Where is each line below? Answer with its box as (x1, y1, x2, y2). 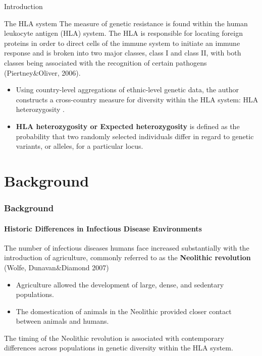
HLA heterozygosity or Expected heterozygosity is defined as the (16, 121, 240, 131)
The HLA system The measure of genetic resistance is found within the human (4, 18, 248, 28)
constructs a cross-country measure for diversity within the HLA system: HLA (16, 94, 258, 104)
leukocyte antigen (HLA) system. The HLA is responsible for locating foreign (4, 28, 243, 38)
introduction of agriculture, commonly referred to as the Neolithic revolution (4, 252, 251, 263)
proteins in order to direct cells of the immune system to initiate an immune (4, 37, 240, 48)
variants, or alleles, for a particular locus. (16, 141, 143, 151)
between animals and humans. (16, 316, 109, 326)
